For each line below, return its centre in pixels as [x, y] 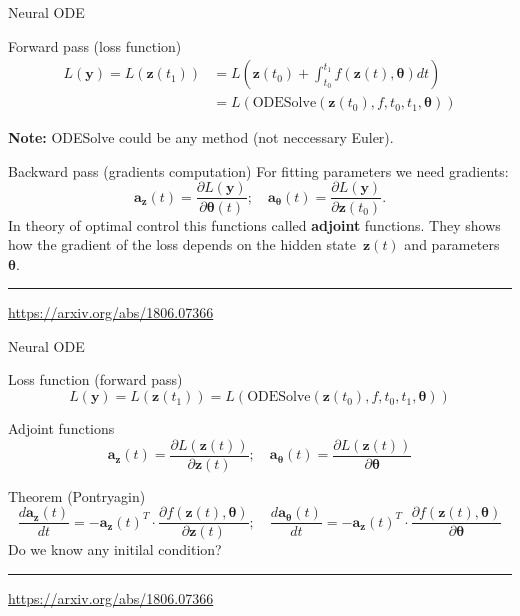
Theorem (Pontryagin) [77, 495]
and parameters [452, 244]
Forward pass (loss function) [95, 45]
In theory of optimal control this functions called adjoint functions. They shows [254, 224]
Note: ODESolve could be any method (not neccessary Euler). [201, 137]
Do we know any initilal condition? [115, 549]
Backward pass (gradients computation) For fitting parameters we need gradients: [258, 170]
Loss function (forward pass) [95, 379]
